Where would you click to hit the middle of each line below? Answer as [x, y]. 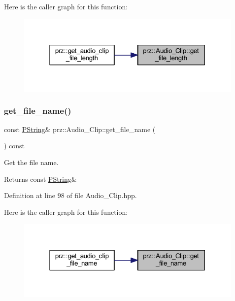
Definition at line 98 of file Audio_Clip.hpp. [70, 195]
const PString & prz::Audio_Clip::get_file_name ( [80, 129]
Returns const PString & [40, 179]
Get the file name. [31, 162]
